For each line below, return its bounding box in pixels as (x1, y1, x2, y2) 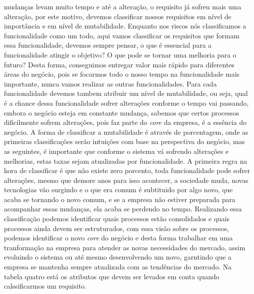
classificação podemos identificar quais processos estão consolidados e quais (4, 213, 229, 224)
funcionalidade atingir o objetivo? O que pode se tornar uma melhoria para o (4, 49, 236, 59)
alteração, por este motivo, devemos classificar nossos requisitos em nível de (4, 11, 231, 21)
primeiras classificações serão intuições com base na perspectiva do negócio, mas (4, 136, 245, 147)
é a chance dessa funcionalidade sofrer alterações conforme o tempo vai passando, (4, 97, 249, 108)
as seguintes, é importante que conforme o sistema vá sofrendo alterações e (4, 146, 229, 156)
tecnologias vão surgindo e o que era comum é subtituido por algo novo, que (4, 184, 233, 195)
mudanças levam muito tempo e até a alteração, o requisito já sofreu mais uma (4, 1, 241, 11)
